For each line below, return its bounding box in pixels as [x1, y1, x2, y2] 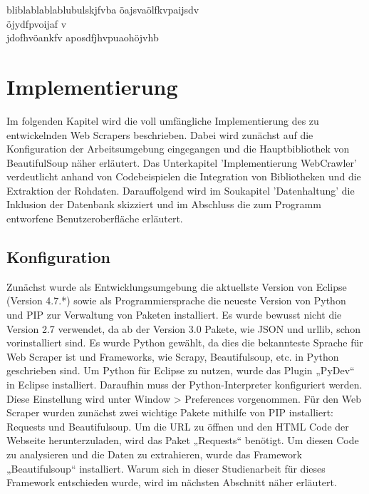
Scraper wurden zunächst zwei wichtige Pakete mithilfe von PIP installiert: [6, 405, 334, 420]
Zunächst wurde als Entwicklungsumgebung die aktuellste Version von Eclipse [6, 279, 347, 294]
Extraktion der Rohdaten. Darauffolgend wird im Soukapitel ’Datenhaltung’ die [6, 182, 355, 197]
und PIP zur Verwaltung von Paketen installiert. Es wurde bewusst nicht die [6, 307, 342, 322]
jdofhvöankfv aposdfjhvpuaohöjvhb [6, 30, 159, 45]
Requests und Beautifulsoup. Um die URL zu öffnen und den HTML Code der [6, 418, 349, 433]
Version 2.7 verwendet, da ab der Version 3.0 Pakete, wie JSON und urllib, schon [6, 321, 361, 336]
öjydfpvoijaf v [6, 16, 67, 31]
